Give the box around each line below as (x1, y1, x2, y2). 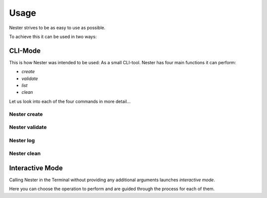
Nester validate (9, 124, 47, 131)
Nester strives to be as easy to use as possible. (9, 25, 106, 31)
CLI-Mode (9, 46, 41, 55)
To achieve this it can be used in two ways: (9, 34, 97, 40)
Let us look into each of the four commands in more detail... (9, 98, 131, 104)
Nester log (9, 137, 35, 144)
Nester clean (9, 150, 41, 157)
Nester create (9, 111, 43, 118)
